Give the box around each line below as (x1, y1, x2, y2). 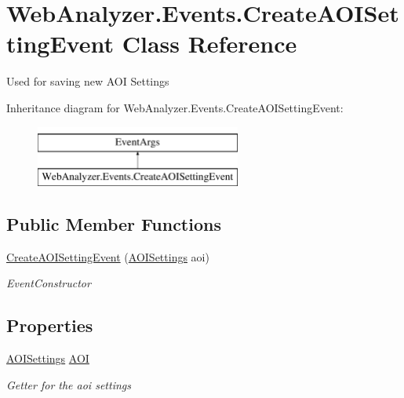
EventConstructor (6, 275, 91, 291)
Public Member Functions (6, 212, 221, 236)
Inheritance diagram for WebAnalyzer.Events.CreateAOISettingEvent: (6, 99, 344, 115)
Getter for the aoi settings (6, 376, 131, 393)
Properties (6, 313, 93, 338)
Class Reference (122, 27, 297, 60)
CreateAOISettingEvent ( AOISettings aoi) (6, 248, 209, 265)
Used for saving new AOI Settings (6, 73, 169, 89)
